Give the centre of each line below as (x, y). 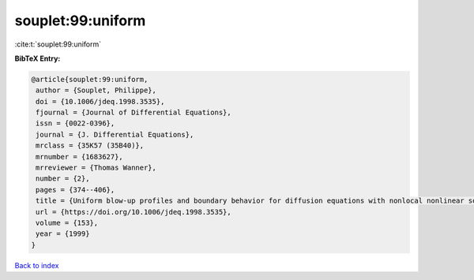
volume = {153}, (67, 223)
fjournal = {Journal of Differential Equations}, (134, 113)
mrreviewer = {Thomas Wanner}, (96, 168)
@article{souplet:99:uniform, (90, 79)
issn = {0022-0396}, (75, 123)
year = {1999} (63, 234)
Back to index (37, 265)
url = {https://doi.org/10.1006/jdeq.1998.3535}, (134, 212)
